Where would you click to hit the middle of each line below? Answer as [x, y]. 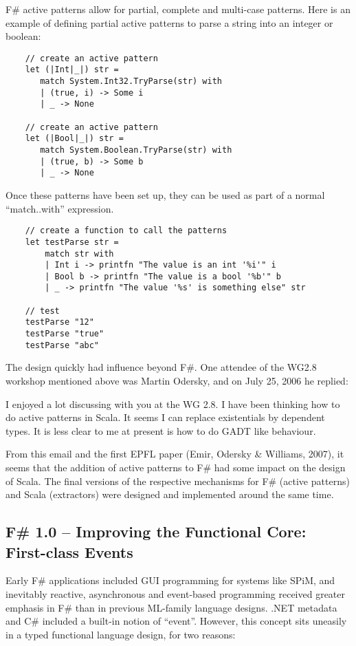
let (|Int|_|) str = [72, 70]
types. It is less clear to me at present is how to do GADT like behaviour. [161, 430]
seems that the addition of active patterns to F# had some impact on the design [176, 467]
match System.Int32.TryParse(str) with [131, 82]
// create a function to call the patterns [126, 231]
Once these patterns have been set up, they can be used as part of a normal [165, 195]
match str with [79, 254]
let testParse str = [72, 242]
